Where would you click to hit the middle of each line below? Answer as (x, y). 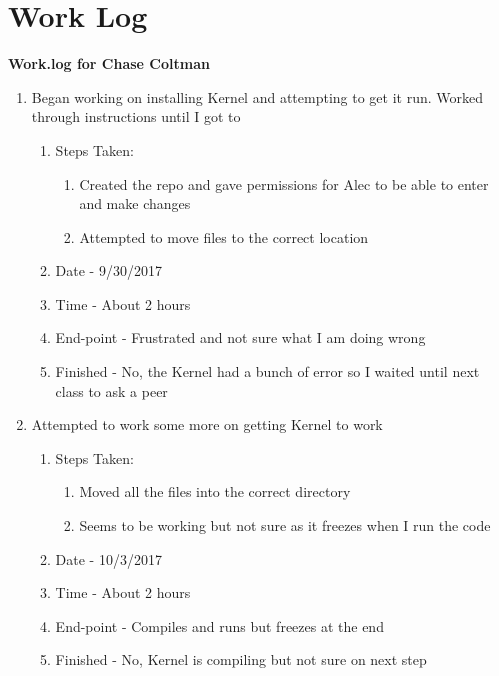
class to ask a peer (111, 390)
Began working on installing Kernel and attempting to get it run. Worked (257, 96)
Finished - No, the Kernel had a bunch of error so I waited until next (267, 371)
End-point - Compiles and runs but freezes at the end (219, 625)
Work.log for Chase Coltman (109, 63)
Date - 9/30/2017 (108, 270)
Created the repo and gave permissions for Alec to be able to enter (284, 183)
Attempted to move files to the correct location (224, 236)
